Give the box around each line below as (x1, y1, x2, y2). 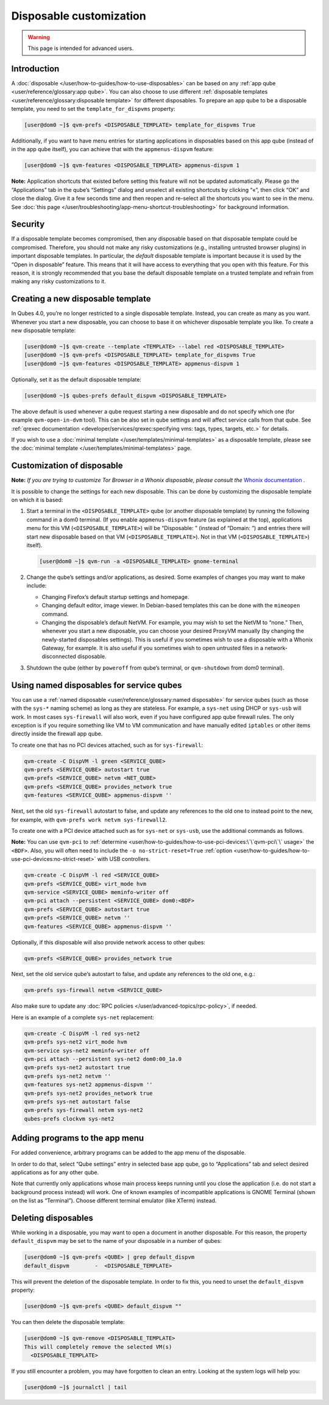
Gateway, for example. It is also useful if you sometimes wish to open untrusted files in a (41, 645, 264, 652)
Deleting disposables (11, 1213, 94, 1223)
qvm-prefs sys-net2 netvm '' (24, 1072, 111, 1080)
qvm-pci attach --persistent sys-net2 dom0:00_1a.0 (24, 1056, 182, 1063)
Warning (27, 34, 50, 41)
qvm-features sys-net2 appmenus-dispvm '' (24, 1081, 153, 1088)
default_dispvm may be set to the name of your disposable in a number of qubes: (11, 1237, 222, 1245)
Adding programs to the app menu (11, 1133, 144, 1144)
